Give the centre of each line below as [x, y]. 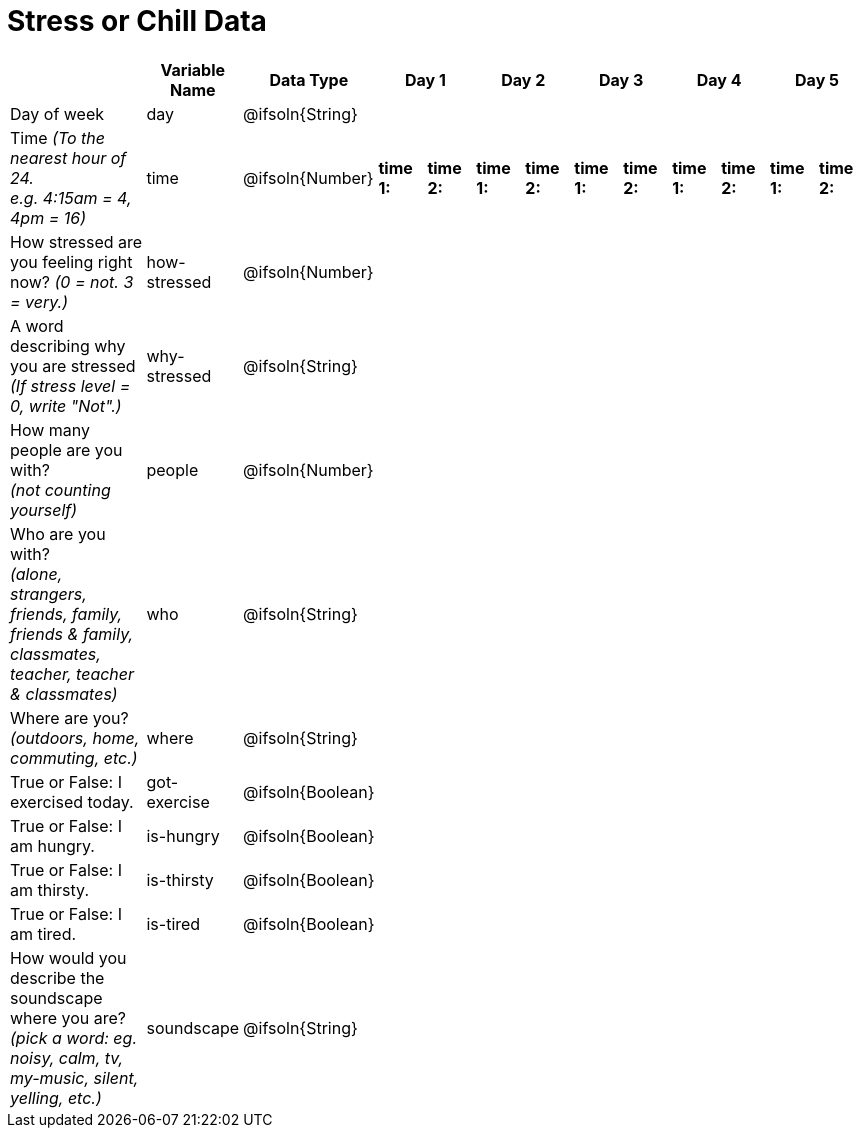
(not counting [60, 489]
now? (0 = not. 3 [72, 281]
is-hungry [183, 835]
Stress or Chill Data [137, 21]
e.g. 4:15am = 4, [71, 197]
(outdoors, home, [75, 737]
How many [50, 429]
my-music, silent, [74, 1077]
